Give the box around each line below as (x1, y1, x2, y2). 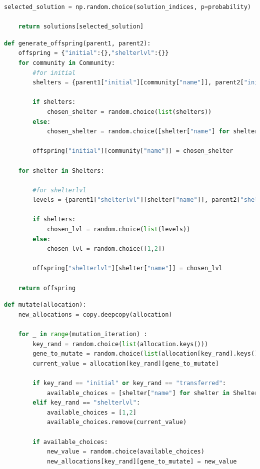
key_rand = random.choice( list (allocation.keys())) (32, 340, 208, 348)
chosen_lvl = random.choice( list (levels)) (46, 226, 190, 233)
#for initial (32, 69, 76, 76)
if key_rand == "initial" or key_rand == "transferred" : (32, 379, 226, 387)
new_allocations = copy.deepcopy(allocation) (18, 311, 172, 318)
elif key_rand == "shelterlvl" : (32, 399, 140, 407)
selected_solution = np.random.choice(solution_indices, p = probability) (4, 3, 251, 10)
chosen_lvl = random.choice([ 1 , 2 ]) (46, 245, 165, 253)
